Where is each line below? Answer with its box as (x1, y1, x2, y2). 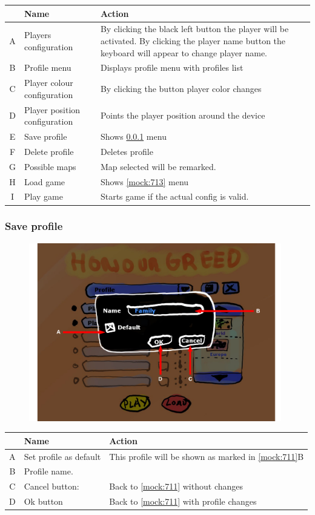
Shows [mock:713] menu (100, 175, 189, 188)
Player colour (24, 76, 73, 89)
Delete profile (24, 145, 74, 157)
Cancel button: (24, 480, 79, 493)
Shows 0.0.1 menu (100, 130, 167, 143)
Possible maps (24, 160, 76, 172)
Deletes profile (100, 145, 153, 157)
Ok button (24, 495, 63, 508)
